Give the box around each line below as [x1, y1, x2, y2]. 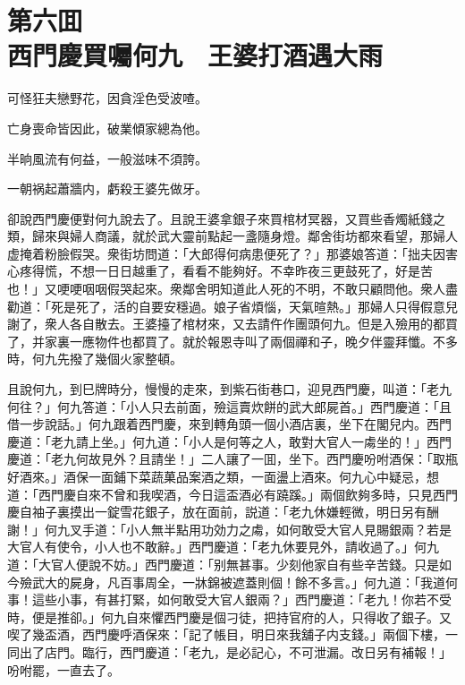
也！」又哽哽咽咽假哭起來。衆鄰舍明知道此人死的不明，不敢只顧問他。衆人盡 [7, 279, 458, 298]
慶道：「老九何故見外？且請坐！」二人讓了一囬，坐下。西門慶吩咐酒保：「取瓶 [7, 450, 458, 468]
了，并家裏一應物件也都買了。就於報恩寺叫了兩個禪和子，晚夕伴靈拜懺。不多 [7, 331, 458, 350]
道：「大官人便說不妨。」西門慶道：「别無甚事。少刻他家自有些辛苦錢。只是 [7, 554, 439, 573]
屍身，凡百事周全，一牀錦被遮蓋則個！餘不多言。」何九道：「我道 [69, 572, 445, 591]
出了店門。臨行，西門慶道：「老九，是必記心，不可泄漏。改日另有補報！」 [19, 642, 452, 661]
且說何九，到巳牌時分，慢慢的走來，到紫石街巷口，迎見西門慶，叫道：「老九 [7, 380, 452, 398]
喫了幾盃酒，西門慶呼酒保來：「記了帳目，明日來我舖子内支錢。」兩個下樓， [7, 625, 445, 644]
